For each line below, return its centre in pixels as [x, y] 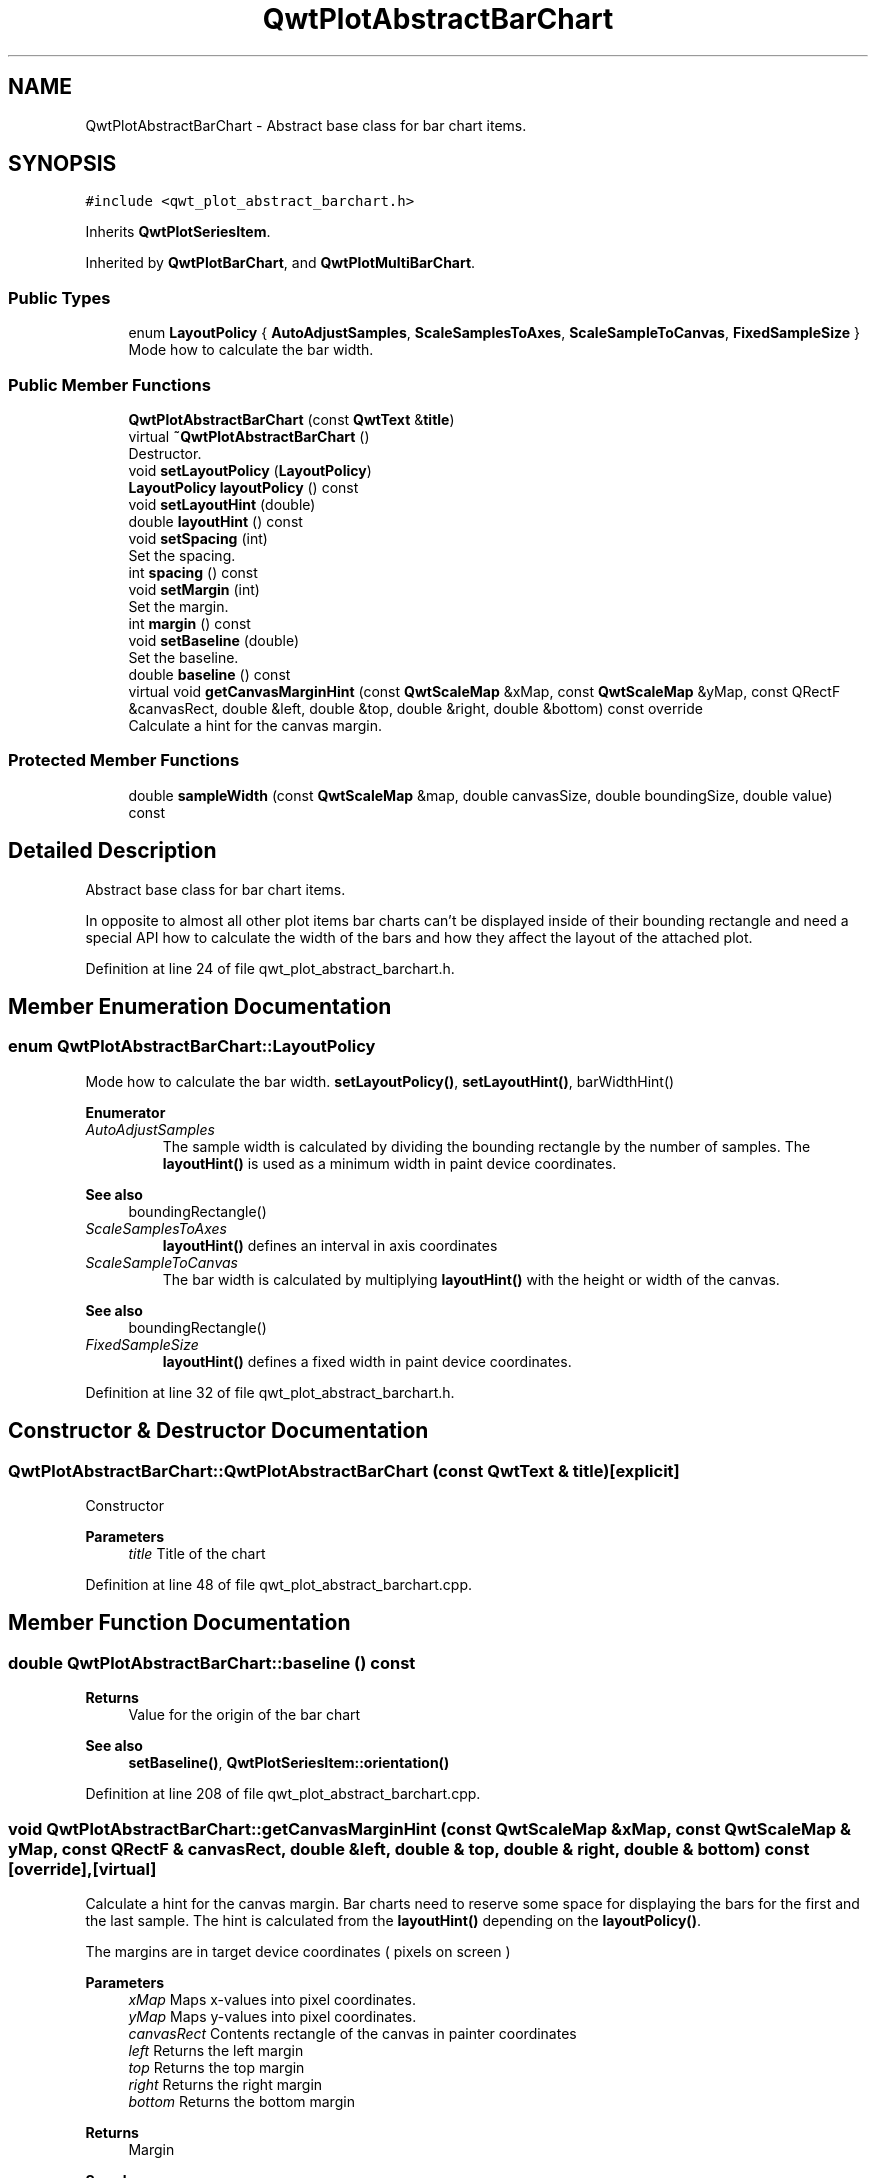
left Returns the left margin [216, 2050]
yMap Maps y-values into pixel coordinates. [272, 2016]
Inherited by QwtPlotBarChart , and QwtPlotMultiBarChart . [280, 263]
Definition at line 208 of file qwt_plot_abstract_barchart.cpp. [283, 1794]
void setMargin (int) [194, 589]
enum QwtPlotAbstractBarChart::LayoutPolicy [192, 1046]
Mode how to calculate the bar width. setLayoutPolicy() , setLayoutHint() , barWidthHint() [380, 1081]
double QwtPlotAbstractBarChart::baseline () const [212, 1662]
